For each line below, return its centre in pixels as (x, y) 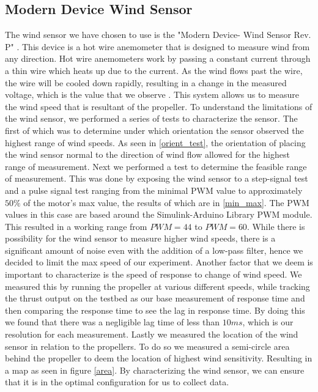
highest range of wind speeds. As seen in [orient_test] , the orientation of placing (155, 142)
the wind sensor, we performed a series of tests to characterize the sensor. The (151, 118)
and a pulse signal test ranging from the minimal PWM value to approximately (154, 190)
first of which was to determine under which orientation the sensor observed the (154, 130)
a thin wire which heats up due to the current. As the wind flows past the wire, (154, 70)
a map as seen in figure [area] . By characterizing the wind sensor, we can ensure (155, 370)
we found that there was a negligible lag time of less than (113, 322)
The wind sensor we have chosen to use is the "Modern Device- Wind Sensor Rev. (158, 35)
